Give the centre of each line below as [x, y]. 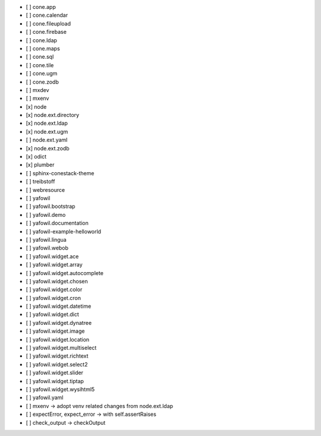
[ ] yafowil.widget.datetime [59, 307]
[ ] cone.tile [40, 65]
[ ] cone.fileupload [48, 23]
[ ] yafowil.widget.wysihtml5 [60, 389]
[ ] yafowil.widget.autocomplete [65, 273]
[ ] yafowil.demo [46, 214]
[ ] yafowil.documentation [57, 223]
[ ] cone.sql [40, 57]
